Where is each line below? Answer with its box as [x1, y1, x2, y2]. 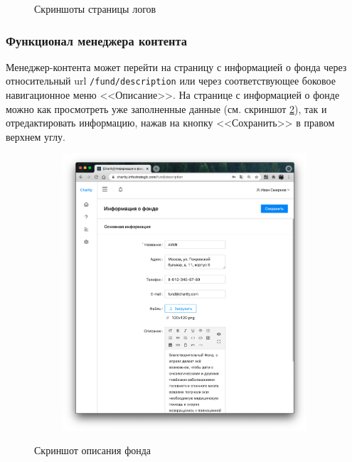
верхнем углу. [6, 129, 65, 144]
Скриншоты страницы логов [34, 1, 156, 16]
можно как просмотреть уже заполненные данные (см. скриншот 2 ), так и [6, 101, 327, 116]
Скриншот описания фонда [34, 443, 151, 458]
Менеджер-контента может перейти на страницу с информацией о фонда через [6, 59, 347, 74]
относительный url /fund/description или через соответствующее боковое [6, 73, 336, 88]
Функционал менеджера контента [6, 31, 187, 49]
